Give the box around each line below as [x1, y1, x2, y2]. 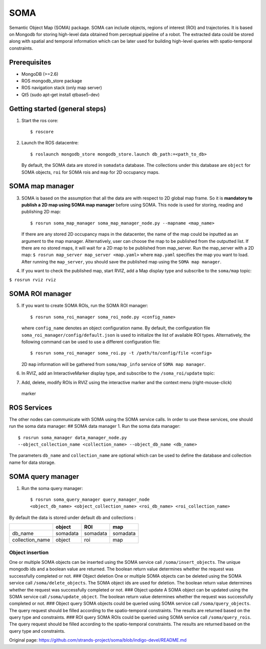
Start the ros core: [21, 117, 59, 123]
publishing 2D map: [21, 209, 61, 215]
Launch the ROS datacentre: [21, 140, 79, 146]
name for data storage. [9, 459, 56, 465]
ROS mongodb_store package [21, 78, 82, 84]
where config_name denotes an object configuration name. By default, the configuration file [21, 325, 210, 331]
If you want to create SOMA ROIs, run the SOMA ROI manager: [21, 303, 148, 309]
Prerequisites [9, 58, 51, 66]
